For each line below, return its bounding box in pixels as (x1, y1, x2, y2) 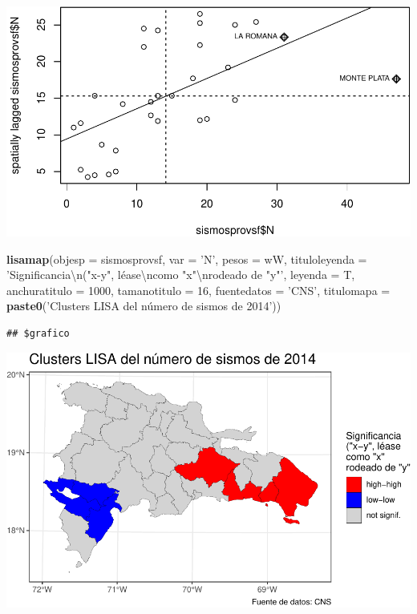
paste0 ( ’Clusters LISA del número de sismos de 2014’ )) (6, 297, 281, 314)
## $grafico (6, 327, 70, 339)
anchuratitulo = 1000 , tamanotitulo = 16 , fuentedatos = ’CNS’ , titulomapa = (6, 281, 391, 298)
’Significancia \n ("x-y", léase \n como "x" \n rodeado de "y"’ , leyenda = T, (6, 266, 355, 283)
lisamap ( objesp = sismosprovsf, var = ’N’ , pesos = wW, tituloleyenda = (6, 250, 367, 267)
